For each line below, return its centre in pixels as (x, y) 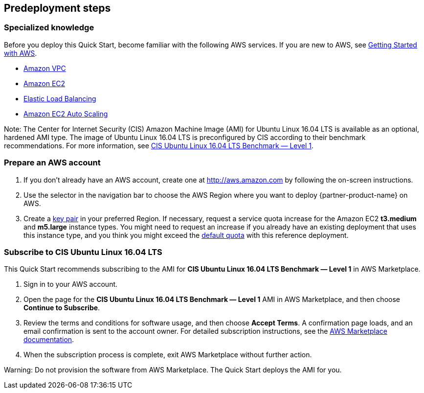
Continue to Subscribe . (62, 308)
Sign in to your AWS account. (71, 284)
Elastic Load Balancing (60, 98)
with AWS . (21, 53)
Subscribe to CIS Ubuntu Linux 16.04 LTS (83, 252)
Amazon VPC (45, 68)
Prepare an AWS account (52, 163)
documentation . (49, 340)
